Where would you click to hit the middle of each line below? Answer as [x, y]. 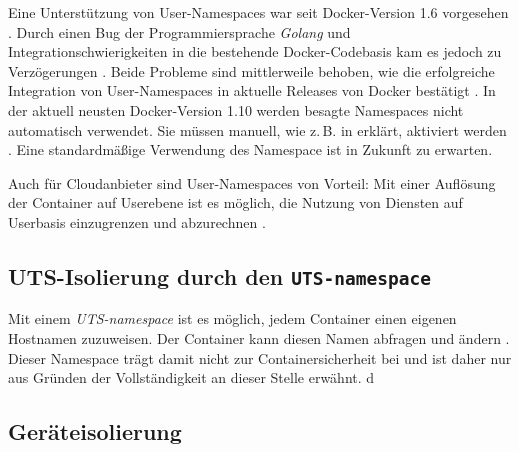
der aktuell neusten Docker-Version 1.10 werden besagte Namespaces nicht [236, 109]
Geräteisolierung [95, 431]
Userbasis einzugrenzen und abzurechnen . [137, 221]
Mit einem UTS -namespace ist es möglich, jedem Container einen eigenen [232, 318]
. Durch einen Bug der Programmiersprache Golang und [179, 31]
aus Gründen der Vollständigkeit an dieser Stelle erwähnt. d [191, 377]
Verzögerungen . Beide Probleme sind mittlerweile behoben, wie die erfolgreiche [251, 70]
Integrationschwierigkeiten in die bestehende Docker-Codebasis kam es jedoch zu [255, 51]
